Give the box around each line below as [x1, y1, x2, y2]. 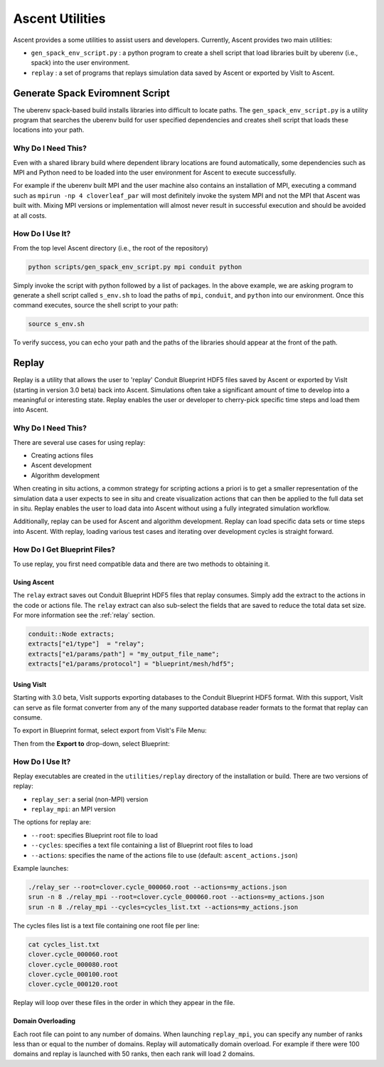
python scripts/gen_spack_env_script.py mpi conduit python [28, 263, 242, 270]
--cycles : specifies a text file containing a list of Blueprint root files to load [31, 841, 253, 850]
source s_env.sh [28, 320, 85, 328]
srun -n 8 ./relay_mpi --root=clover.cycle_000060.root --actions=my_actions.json [28, 893, 325, 901]
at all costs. [13, 211, 47, 220]
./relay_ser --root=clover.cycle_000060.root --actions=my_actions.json [28, 883, 287, 891]
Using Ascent [13, 577, 55, 587]
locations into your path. [13, 125, 85, 135]
